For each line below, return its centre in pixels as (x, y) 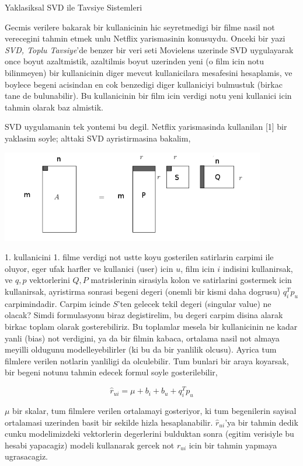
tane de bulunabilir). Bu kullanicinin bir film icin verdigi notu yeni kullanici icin (148, 96)
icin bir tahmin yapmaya (233, 445)
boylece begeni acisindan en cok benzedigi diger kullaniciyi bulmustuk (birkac (144, 84)
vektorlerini (50, 280)
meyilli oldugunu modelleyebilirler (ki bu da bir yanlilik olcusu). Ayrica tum (141, 349)
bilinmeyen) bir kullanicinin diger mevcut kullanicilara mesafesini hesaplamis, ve (149, 72)
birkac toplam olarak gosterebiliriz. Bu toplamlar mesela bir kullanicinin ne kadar (151, 327)
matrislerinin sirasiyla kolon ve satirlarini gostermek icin (191, 280)
